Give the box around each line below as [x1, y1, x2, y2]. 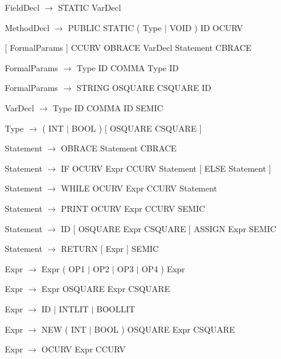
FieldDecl [5, 1, 40, 13]
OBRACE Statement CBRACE [61, 142, 177, 154]
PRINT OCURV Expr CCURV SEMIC [61, 202, 206, 214]
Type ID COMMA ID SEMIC [52, 101, 164, 114]
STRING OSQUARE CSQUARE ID [76, 81, 211, 94]
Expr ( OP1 [41, 262, 85, 275]
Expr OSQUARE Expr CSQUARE [41, 282, 170, 295]
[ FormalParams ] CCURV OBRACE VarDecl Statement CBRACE [5, 41, 252, 54]
